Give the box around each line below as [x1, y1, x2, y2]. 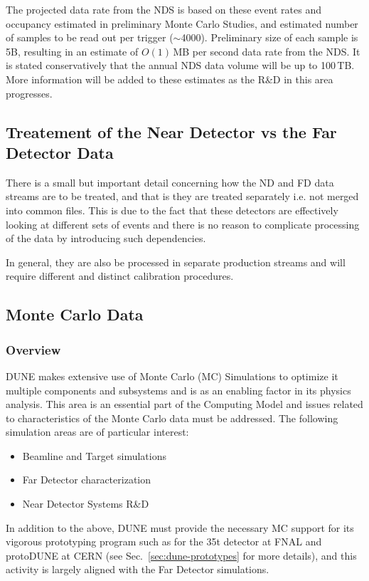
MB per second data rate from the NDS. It [173, 43, 360, 58]
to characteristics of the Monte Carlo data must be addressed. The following [6, 410, 338, 425]
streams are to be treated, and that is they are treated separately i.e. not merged [6, 189, 359, 204]
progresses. [6, 85, 53, 100]
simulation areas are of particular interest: [6, 424, 189, 439]
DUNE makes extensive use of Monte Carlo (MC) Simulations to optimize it [6, 368, 338, 383]
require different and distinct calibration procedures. [6, 268, 234, 283]
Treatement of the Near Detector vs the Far [6, 120, 337, 142]
